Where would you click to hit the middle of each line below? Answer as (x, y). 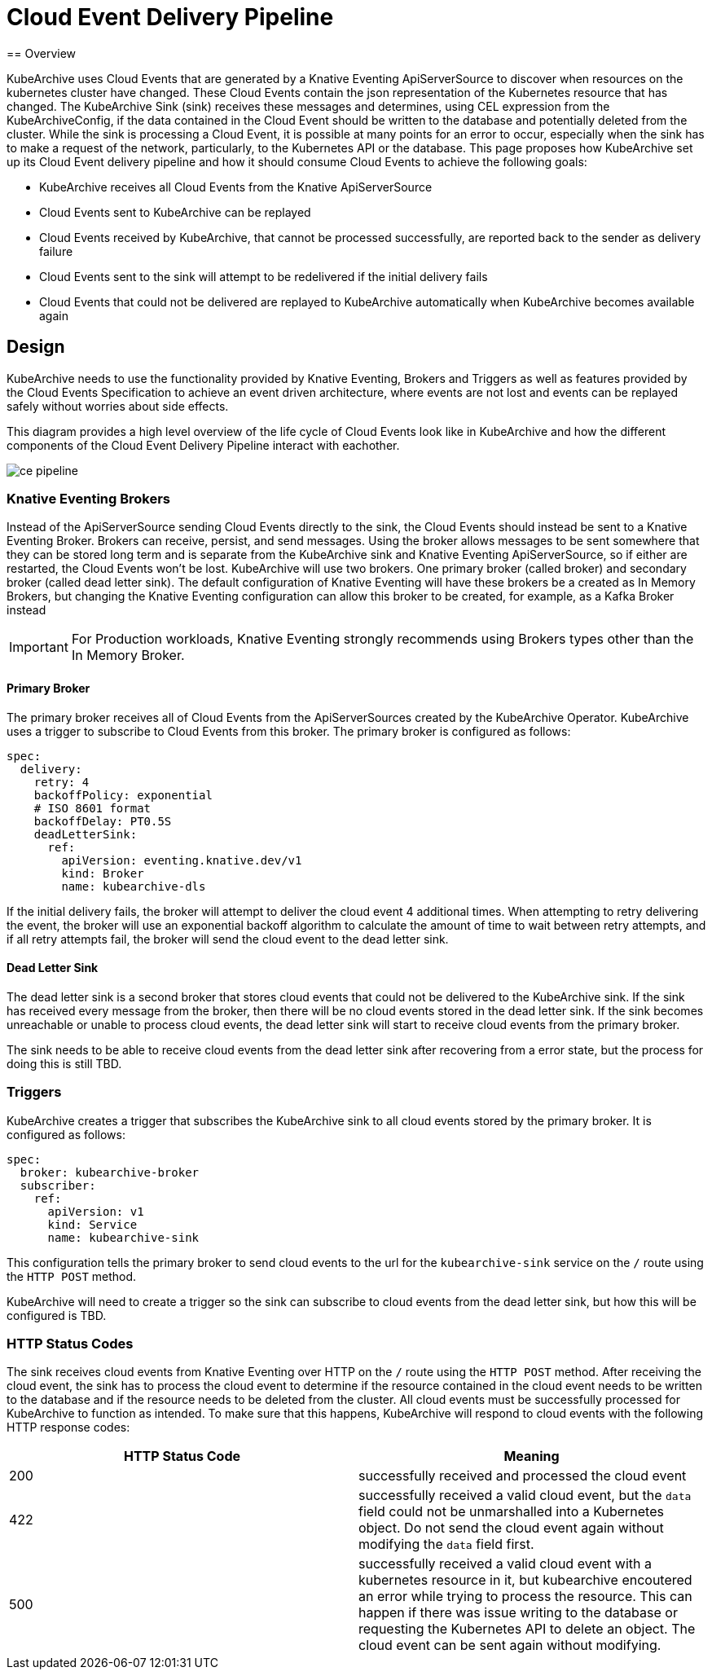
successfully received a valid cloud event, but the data (525, 1496)
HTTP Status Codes (70, 1343)
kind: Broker (103, 873)
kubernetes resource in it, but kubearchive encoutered (525, 1580)
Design (36, 347)
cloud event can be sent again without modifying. (510, 1645)
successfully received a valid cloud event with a (505, 1564)
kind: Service (92, 1224)
